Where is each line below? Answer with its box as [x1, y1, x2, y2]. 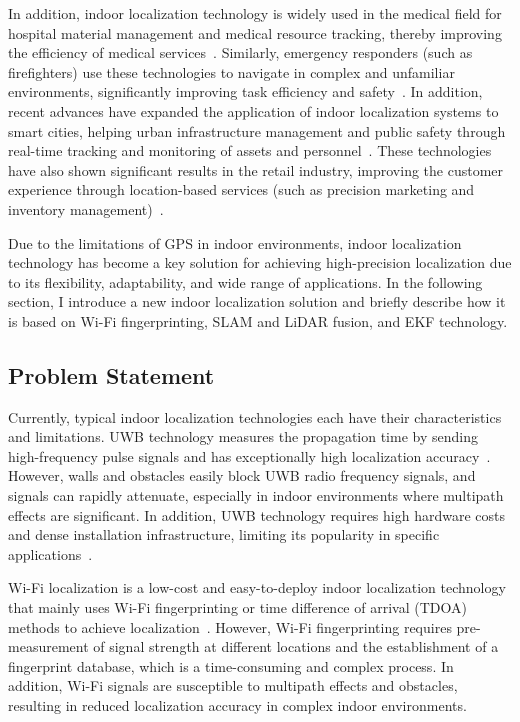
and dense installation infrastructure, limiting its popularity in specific [8, 524, 440, 545]
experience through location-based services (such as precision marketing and [8, 179, 475, 200]
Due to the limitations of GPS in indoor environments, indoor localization [8, 232, 462, 253]
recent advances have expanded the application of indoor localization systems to [8, 100, 499, 121]
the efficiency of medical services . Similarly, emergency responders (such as [8, 42, 473, 63]
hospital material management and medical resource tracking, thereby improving [8, 22, 502, 43]
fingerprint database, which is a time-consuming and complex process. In [8, 655, 454, 676]
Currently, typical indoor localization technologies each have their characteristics [8, 406, 502, 427]
